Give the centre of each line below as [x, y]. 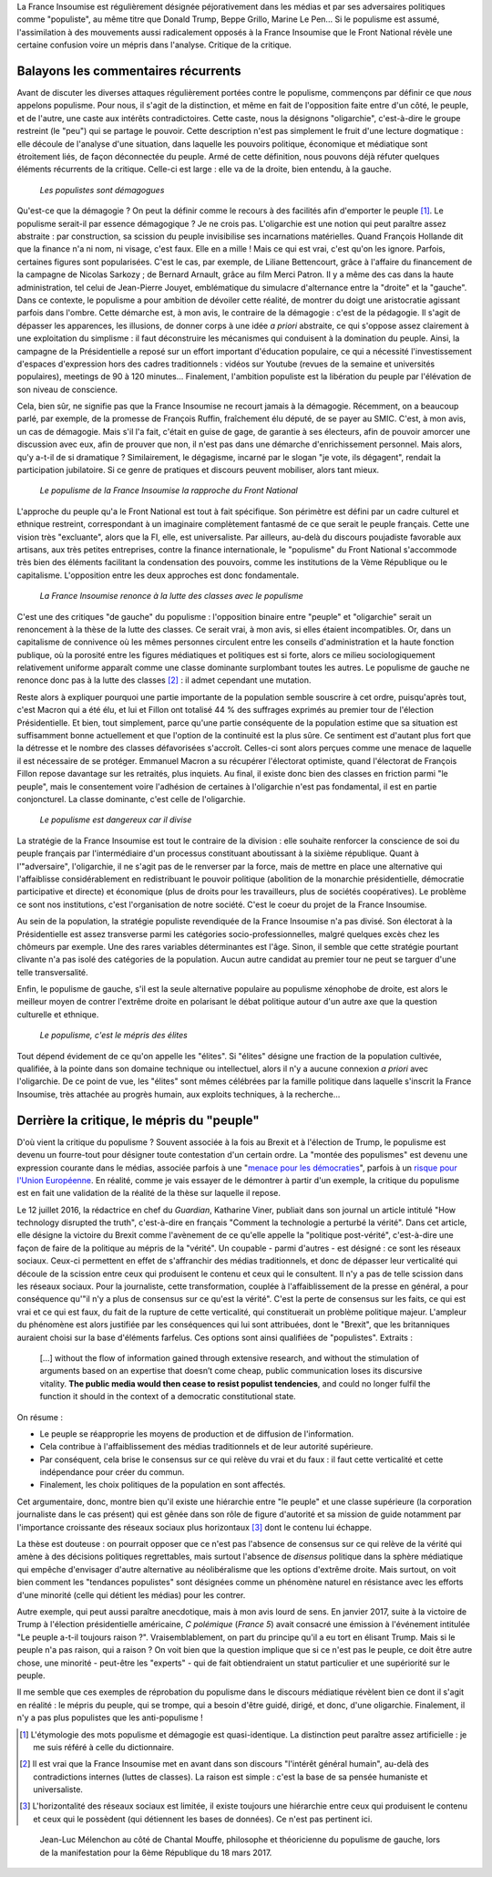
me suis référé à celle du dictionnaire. [104, 1747]
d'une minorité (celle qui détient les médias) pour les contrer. [131, 1594]
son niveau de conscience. [67, 389]
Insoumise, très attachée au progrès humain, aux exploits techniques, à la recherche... [179, 1094]
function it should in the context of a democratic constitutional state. [168, 1397]
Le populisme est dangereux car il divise [116, 820]
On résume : [40, 1417]
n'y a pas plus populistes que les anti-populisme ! [110, 1717]
